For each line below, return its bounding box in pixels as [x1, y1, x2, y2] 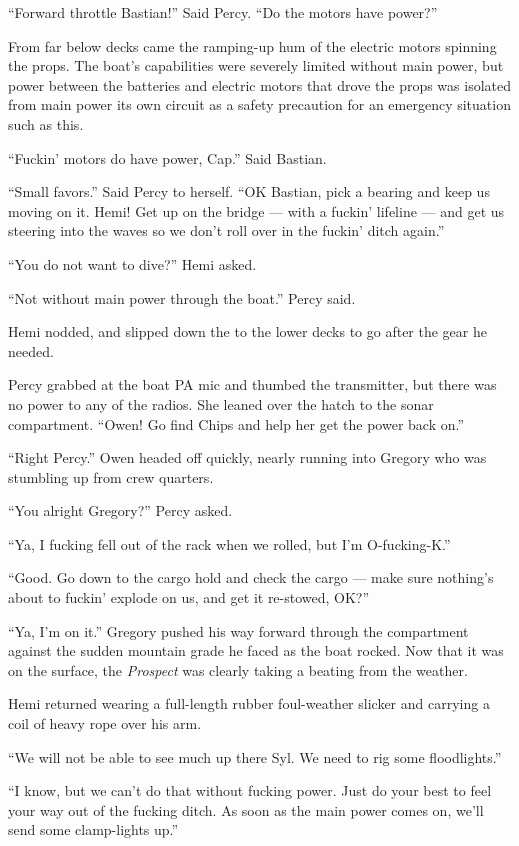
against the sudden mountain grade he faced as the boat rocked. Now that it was [8, 640, 504, 661]
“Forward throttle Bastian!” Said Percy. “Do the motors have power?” [8, 2, 438, 22]
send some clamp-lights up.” [8, 819, 179, 840]
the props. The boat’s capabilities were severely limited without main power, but [8, 55, 504, 76]
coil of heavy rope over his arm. [8, 713, 202, 734]
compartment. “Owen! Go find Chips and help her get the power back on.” [8, 413, 465, 434]
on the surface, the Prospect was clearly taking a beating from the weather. [8, 659, 468, 680]
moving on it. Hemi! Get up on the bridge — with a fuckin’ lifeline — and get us [8, 200, 505, 221]
